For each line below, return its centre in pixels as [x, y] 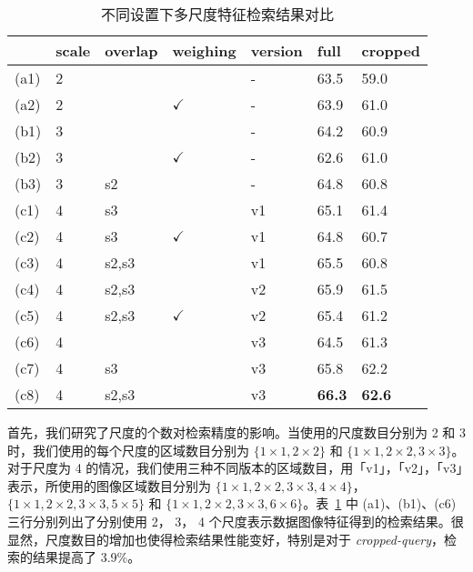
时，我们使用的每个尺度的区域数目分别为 [128, 450]
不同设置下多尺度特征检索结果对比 [218, 14]
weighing [204, 50]
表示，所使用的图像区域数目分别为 [109, 485]
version [277, 50]
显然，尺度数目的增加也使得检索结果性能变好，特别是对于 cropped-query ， [226, 539]
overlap [131, 50]
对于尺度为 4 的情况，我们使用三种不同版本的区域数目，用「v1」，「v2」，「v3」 [235, 468]
